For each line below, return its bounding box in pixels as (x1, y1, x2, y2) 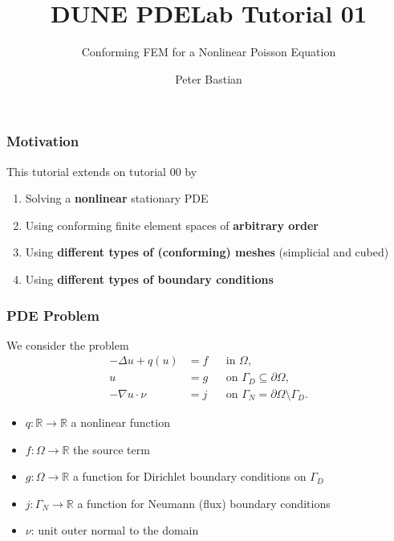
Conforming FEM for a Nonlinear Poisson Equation (81, 43, 336, 60)
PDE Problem (6, 305, 100, 325)
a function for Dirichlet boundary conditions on (72, 468, 307, 485)
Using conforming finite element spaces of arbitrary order (25, 216, 319, 233)
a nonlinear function (71, 413, 170, 430)
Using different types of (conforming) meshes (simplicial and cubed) (25, 244, 389, 260)
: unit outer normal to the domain (30, 522, 199, 539)
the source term (73, 441, 150, 457)
